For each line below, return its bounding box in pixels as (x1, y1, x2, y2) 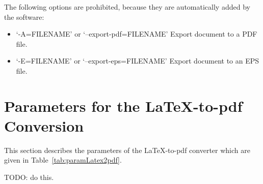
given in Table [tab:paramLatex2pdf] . (4, 155, 122, 165)
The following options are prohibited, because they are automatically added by (4, 2, 250, 12)
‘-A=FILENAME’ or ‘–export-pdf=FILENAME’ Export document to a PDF (16, 28, 257, 39)
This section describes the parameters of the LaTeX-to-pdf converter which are (4, 144, 250, 155)
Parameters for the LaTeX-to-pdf (4, 95, 243, 116)
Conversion (4, 115, 84, 136)
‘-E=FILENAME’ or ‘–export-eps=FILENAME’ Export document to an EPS (16, 55, 259, 66)
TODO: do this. (4, 172, 54, 182)
